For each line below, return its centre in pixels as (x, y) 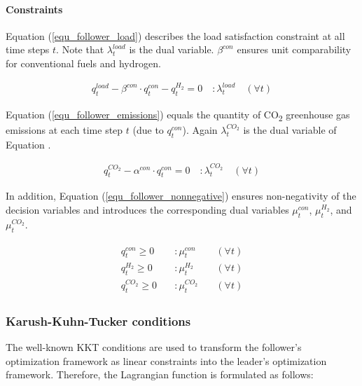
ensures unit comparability (294, 49)
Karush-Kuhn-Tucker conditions (98, 320)
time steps (28, 49)
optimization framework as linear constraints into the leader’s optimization (166, 360)
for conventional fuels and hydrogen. (83, 63)
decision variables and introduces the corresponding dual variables (147, 210)
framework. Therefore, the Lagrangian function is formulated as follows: (160, 374)
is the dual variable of (290, 130)
